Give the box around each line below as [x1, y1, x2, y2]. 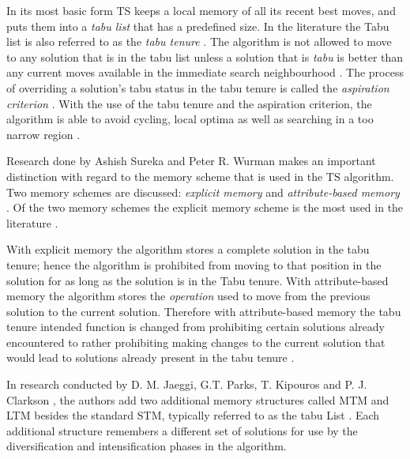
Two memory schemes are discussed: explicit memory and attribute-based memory [6, 183, 400, 200]
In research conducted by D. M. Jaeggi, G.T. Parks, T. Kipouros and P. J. [6, 376, 367, 393]
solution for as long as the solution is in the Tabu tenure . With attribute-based [6, 272, 389, 288]
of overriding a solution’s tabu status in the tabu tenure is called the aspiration [6, 79, 389, 96]
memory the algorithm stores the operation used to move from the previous [6, 288, 371, 304]
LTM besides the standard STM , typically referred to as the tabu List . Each [6, 407, 380, 423]
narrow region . [6, 126, 81, 142]
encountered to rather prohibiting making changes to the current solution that [6, 333, 386, 350]
